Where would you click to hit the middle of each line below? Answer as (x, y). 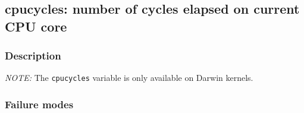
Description (33, 56)
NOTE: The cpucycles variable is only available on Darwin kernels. (129, 78)
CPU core (36, 26)
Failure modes (39, 104)
